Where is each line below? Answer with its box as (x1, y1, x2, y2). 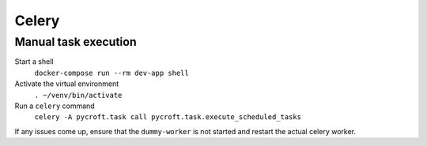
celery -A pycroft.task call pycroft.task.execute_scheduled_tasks (34, 113, 302, 122)
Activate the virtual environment (14, 79, 119, 88)
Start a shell (14, 57, 54, 66)
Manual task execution (14, 35, 138, 49)
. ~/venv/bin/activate (34, 91, 123, 99)
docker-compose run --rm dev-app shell (34, 68, 189, 77)
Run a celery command (14, 101, 95, 110)
